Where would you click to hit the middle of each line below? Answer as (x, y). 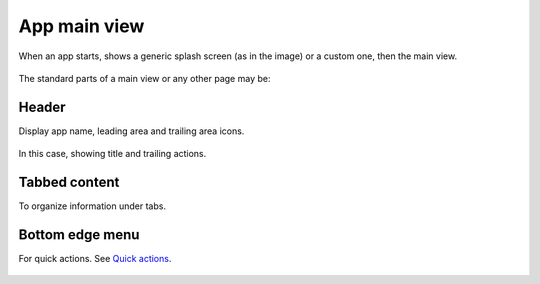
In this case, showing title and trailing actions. (112, 154)
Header (42, 106)
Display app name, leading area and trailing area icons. (131, 131)
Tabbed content (69, 182)
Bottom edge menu (79, 234)
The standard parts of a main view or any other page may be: (144, 78)
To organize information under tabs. (92, 206)
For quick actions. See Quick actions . (95, 259)
